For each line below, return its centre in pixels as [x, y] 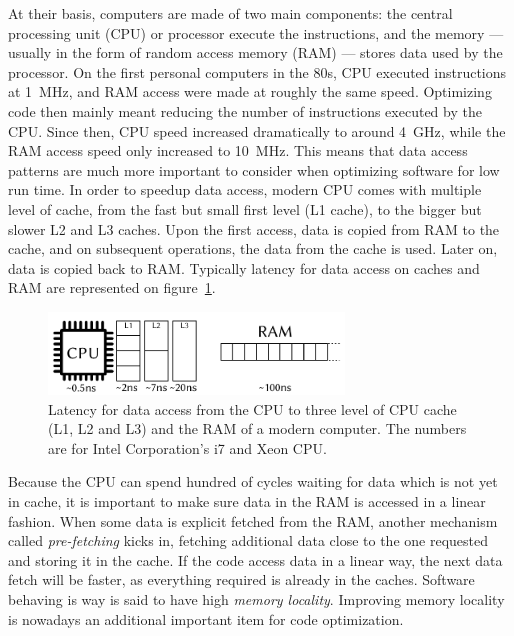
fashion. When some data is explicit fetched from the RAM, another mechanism [253, 520]
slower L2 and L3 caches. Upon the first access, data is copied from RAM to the [254, 228]
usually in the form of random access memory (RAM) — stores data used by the [255, 52]
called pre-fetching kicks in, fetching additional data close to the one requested [248, 540]
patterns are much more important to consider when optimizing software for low [254, 169]
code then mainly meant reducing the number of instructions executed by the [245, 110]
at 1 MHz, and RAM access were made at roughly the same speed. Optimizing [250, 91]
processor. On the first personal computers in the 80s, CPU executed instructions [257, 71]
